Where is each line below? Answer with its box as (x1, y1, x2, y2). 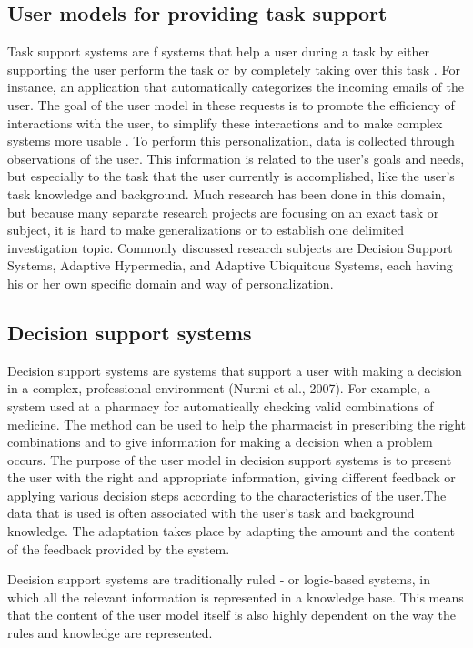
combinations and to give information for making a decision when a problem (7, 432, 433, 451)
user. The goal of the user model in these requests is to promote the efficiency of (7, 95, 455, 114)
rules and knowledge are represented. (7, 623, 213, 643)
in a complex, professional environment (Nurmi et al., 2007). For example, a (7, 379, 431, 398)
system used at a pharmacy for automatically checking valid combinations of (7, 396, 434, 415)
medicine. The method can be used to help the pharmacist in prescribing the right (7, 414, 466, 433)
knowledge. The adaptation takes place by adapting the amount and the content (7, 521, 456, 541)
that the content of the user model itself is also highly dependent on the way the (7, 605, 457, 624)
